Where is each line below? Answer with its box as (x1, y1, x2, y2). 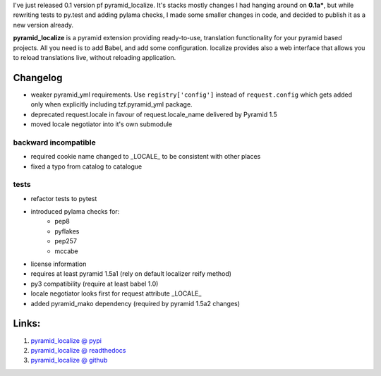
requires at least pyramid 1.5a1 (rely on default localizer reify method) (30, 269, 232, 278)
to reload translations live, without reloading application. (13, 53, 176, 61)
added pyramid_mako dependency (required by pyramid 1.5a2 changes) (30, 299, 240, 308)
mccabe (54, 247, 78, 255)
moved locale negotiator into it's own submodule (30, 120, 173, 128)
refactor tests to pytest (30, 194, 97, 202)
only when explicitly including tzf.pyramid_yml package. (30, 100, 193, 109)
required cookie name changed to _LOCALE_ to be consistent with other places (30, 152, 261, 161)
